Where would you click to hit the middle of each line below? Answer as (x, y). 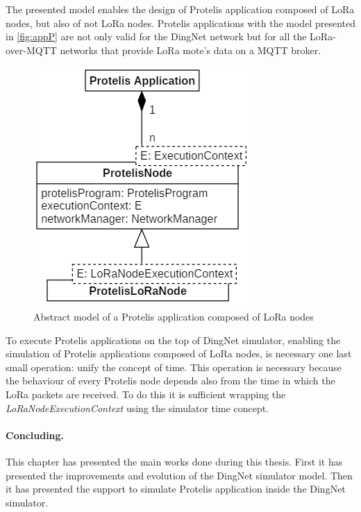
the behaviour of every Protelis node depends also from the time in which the (170, 381)
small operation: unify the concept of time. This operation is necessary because (174, 367)
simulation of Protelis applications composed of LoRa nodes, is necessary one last (179, 353)
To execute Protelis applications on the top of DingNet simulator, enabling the (173, 340)
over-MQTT (31, 50)
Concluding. (35, 435)
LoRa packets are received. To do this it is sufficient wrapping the (146, 394)
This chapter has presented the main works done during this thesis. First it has (174, 461)
